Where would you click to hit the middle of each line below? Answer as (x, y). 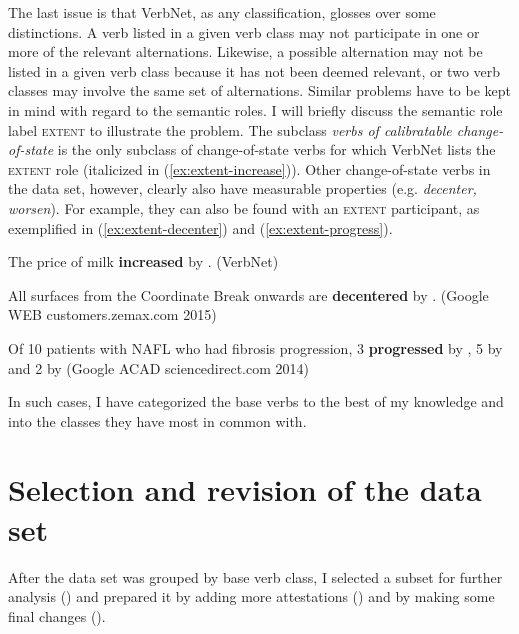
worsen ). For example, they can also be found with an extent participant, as (244, 207)
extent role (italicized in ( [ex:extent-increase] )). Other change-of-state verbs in (249, 168)
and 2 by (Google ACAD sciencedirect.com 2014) (158, 367)
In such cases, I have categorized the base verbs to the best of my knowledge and (256, 401)
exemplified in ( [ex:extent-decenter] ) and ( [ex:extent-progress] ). (200, 227)
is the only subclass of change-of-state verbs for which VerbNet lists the (276, 149)
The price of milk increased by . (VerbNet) (143, 261)
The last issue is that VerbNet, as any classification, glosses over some (222, 12)
